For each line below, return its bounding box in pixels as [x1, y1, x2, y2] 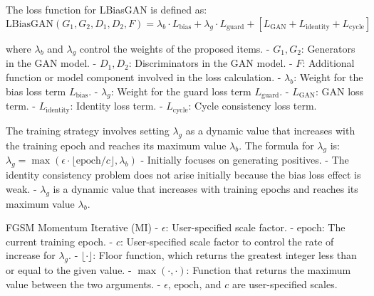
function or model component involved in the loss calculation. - [6, 69, 281, 84]
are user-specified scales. [232, 276, 338, 291]
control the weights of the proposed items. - [79, 41, 270, 55]
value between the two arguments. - [6, 276, 161, 291]
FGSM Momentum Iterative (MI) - [6, 220, 159, 235]
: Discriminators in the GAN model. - [128, 55, 293, 70]
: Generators [301, 41, 355, 55]
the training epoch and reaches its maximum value [6, 137, 227, 152]
